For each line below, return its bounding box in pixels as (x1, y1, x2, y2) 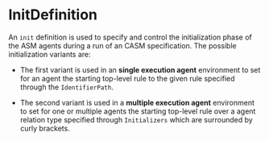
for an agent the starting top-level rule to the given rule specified (19, 73, 235, 83)
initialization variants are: (8, 49, 91, 59)
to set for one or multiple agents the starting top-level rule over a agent (19, 106, 256, 116)
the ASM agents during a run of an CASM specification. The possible (8, 40, 237, 50)
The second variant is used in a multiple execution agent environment (19, 97, 255, 107)
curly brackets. (19, 123, 70, 133)
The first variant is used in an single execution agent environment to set (19, 64, 261, 74)
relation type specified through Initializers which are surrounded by (19, 114, 254, 124)
